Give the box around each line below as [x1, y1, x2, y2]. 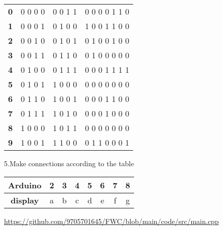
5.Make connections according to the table [4, 158, 134, 168]
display [11, 194, 39, 206]
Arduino [8, 179, 42, 191]
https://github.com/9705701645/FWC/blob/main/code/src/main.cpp [4, 215, 219, 226]
